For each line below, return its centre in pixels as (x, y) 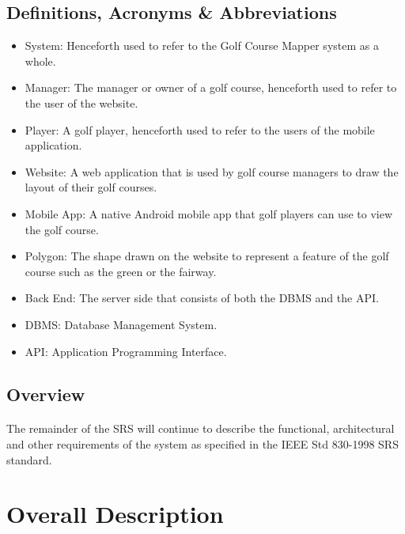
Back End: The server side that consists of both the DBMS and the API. (202, 298)
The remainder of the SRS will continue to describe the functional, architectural (201, 428)
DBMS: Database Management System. (121, 324)
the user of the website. (81, 102)
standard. (29, 459)
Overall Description (115, 514)
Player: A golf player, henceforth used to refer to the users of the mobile (200, 129)
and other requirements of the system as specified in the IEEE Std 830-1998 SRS (202, 444)
